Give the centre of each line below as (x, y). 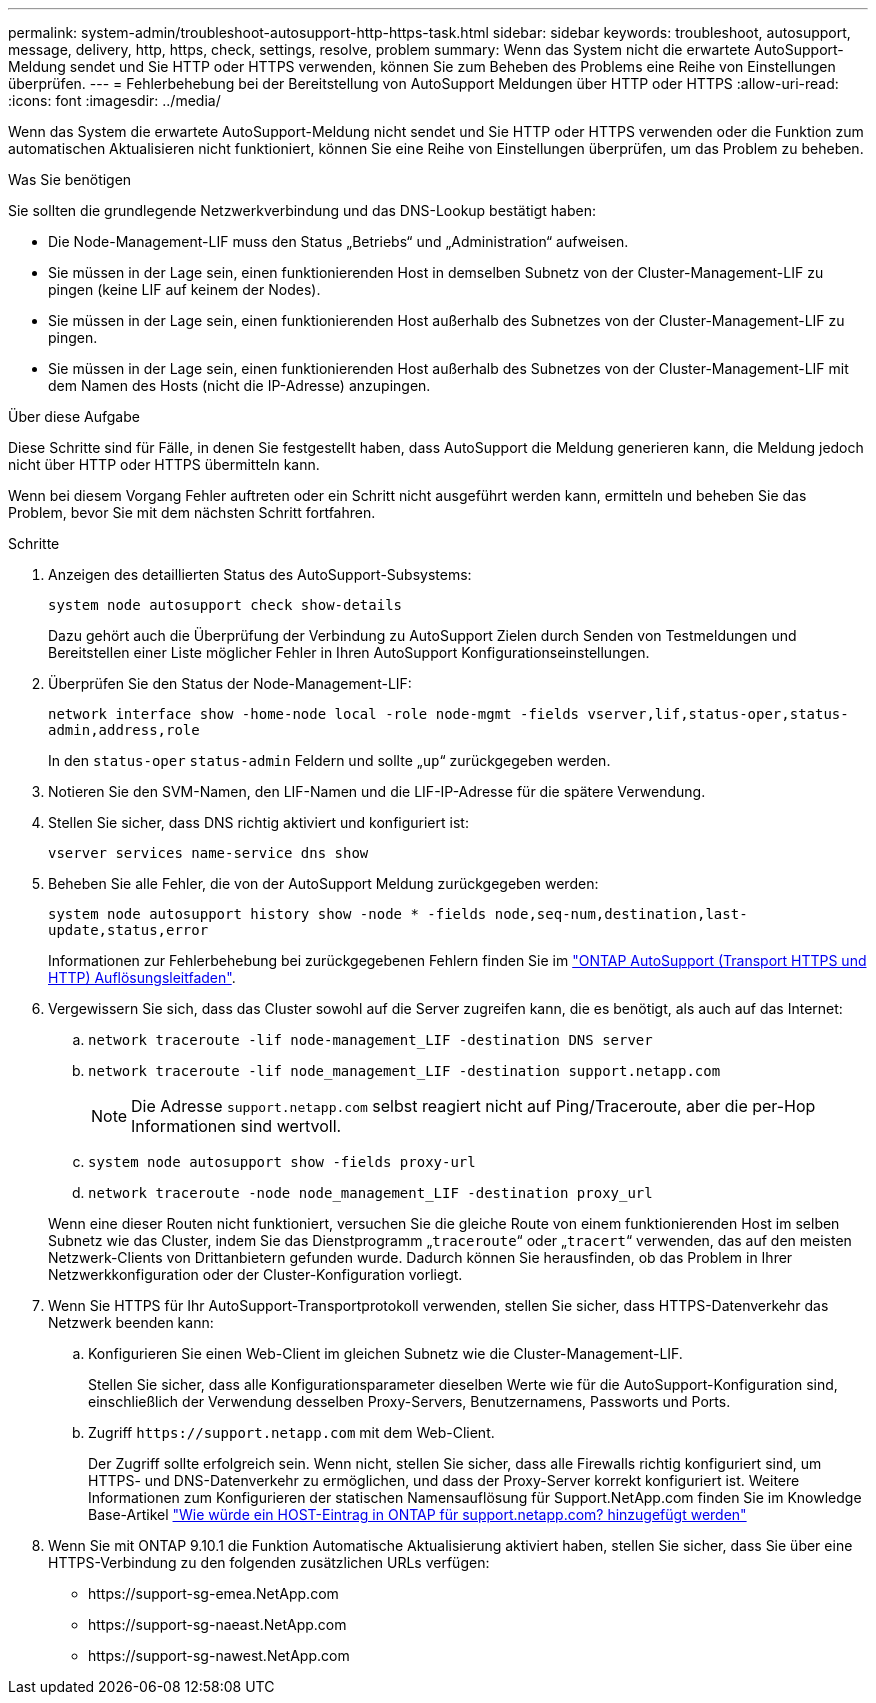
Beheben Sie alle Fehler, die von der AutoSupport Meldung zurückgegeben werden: (323, 883)
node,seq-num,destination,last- (621, 914)
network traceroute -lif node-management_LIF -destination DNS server (370, 1040)
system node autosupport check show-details (225, 605)
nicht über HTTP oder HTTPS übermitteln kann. (164, 464)
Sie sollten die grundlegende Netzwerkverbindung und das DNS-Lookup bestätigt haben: (302, 210)
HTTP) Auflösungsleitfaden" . (142, 977)
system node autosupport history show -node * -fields (267, 914)
